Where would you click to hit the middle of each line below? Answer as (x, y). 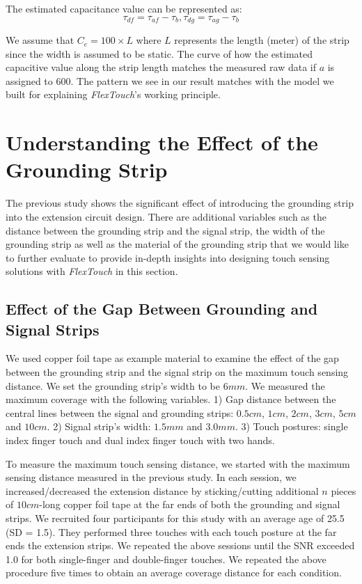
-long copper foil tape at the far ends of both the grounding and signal (190, 504)
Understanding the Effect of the (162, 142)
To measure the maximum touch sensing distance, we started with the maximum (178, 463)
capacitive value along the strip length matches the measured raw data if (161, 67)
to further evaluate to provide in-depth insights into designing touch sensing (168, 257)
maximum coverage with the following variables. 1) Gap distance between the (171, 399)
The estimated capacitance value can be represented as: (124, 8)
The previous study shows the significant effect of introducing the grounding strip (180, 203)
